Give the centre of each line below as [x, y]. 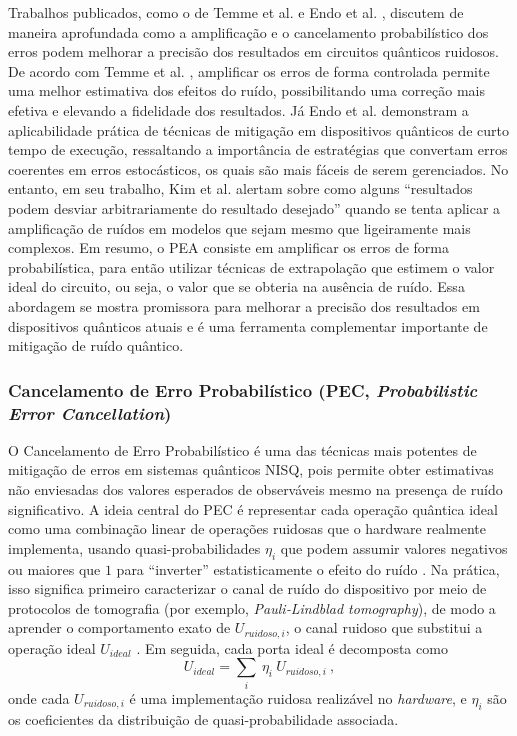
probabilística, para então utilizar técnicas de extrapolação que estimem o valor [251, 266]
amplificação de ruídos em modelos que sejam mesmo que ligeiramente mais [239, 227]
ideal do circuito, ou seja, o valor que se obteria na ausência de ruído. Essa [236, 286]
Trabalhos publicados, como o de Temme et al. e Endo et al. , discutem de [236, 12]
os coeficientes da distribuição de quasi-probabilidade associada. [203, 718]
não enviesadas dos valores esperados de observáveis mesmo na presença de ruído [255, 489]
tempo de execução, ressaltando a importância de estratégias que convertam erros [258, 149]
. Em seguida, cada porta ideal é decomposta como [292, 647]
